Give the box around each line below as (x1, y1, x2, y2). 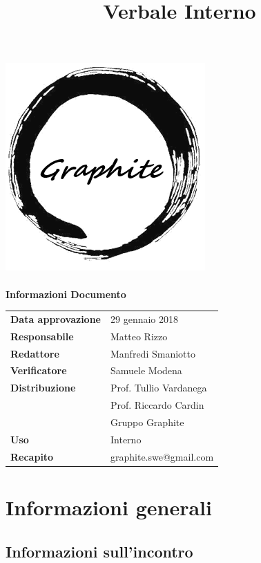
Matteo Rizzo (110, 329, 168, 343)
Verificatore (10, 363, 67, 378)
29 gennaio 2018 (110, 311, 178, 326)
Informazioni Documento (6, 286, 126, 301)
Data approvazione (10, 311, 101, 326)
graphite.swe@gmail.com (110, 449, 214, 463)
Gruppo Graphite (110, 414, 184, 429)
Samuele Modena (110, 363, 182, 378)
